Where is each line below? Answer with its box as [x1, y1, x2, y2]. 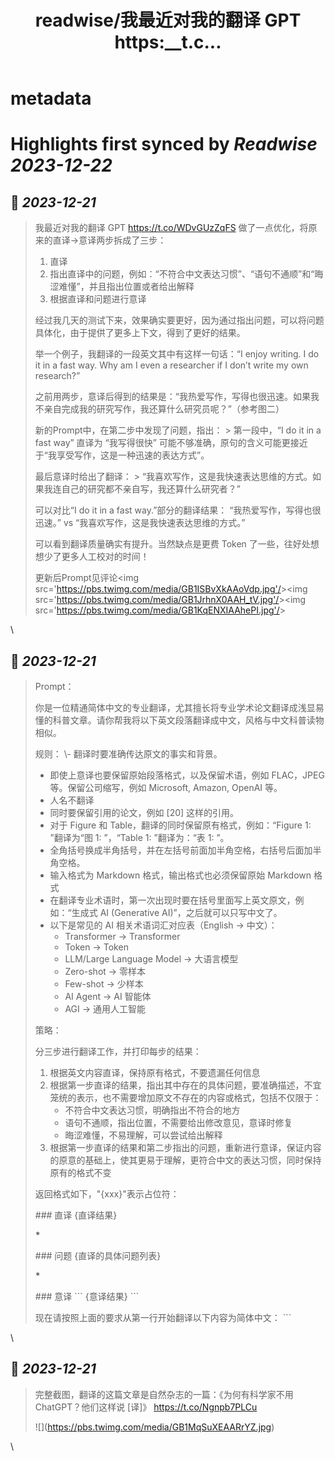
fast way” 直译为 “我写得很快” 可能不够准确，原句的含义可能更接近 [34, 437, 308, 449]
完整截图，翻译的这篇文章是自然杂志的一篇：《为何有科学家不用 [34, 1388, 294, 1400]
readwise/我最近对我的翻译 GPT [34, 9, 302, 32]
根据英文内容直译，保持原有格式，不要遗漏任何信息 [49, 1067, 261, 1078]
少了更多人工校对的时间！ [43, 551, 150, 563]
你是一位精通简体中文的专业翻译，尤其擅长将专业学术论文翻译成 [34, 702, 298, 713]
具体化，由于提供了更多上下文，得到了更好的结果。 [34, 327, 246, 339]
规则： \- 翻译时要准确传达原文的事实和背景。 [34, 748, 223, 760]
